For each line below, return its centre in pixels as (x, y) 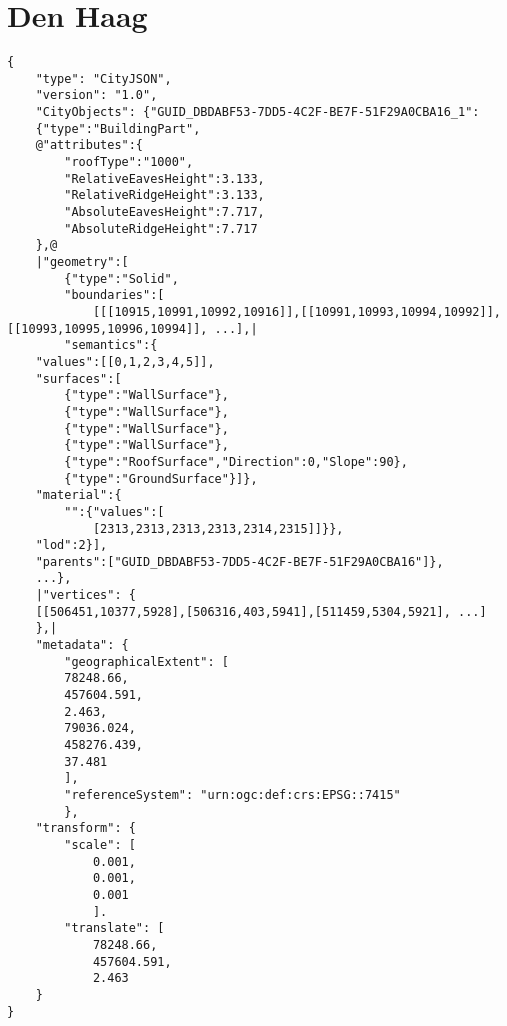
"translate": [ (114, 928)
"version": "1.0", (96, 95)
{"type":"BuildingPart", (118, 128)
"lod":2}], (71, 545)
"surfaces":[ (78, 378)
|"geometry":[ (82, 262)
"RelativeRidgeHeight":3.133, (164, 195)
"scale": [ (100, 844)
